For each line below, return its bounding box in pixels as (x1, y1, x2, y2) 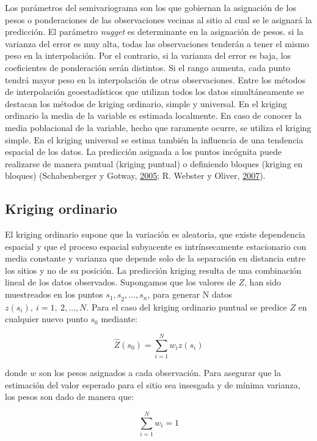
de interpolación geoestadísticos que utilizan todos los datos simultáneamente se (5, 85, 304, 98)
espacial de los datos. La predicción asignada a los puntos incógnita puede (5, 145, 282, 158)
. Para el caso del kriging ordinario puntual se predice (86, 300, 287, 313)
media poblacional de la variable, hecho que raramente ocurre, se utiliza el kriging (5, 121, 312, 134)
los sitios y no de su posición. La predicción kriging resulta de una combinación (5, 263, 302, 276)
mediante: (101, 312, 137, 325)
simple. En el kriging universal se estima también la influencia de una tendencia (5, 133, 304, 146)
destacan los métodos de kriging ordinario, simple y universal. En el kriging (5, 97, 288, 110)
